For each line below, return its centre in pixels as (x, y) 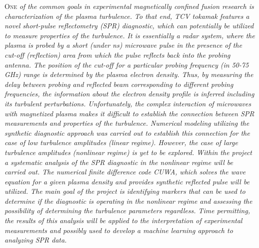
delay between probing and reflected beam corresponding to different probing (119, 84)
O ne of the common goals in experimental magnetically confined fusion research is (129, 6)
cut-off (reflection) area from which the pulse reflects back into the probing (118, 54)
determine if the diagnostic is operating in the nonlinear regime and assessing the (129, 201)
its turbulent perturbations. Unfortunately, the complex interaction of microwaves (128, 103)
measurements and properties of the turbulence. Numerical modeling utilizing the (127, 123)
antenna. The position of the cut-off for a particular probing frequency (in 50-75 (127, 64)
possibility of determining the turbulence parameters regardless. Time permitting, (127, 210)
